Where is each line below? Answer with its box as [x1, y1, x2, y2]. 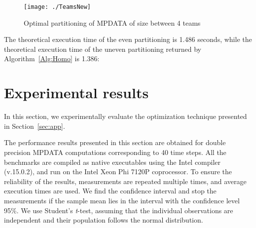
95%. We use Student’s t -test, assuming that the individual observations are [4, 205, 233, 215]
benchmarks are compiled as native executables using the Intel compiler [4, 156, 221, 167]
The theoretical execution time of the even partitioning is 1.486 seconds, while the [4, 34, 252, 44]
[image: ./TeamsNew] [24, 3, 91, 10]
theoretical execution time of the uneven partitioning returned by [4, 43, 201, 54]
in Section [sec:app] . [4, 120, 65, 131]
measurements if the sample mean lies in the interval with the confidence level [4, 195, 240, 205]
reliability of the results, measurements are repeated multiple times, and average [4, 176, 247, 186]
